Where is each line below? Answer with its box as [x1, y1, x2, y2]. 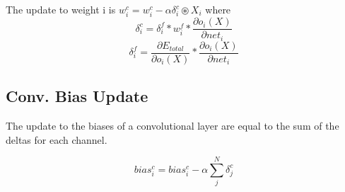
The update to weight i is [6, 2, 116, 16]
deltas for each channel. [6, 132, 107, 147]
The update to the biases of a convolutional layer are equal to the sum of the [6, 118, 339, 132]
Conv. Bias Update [6, 85, 148, 107]
